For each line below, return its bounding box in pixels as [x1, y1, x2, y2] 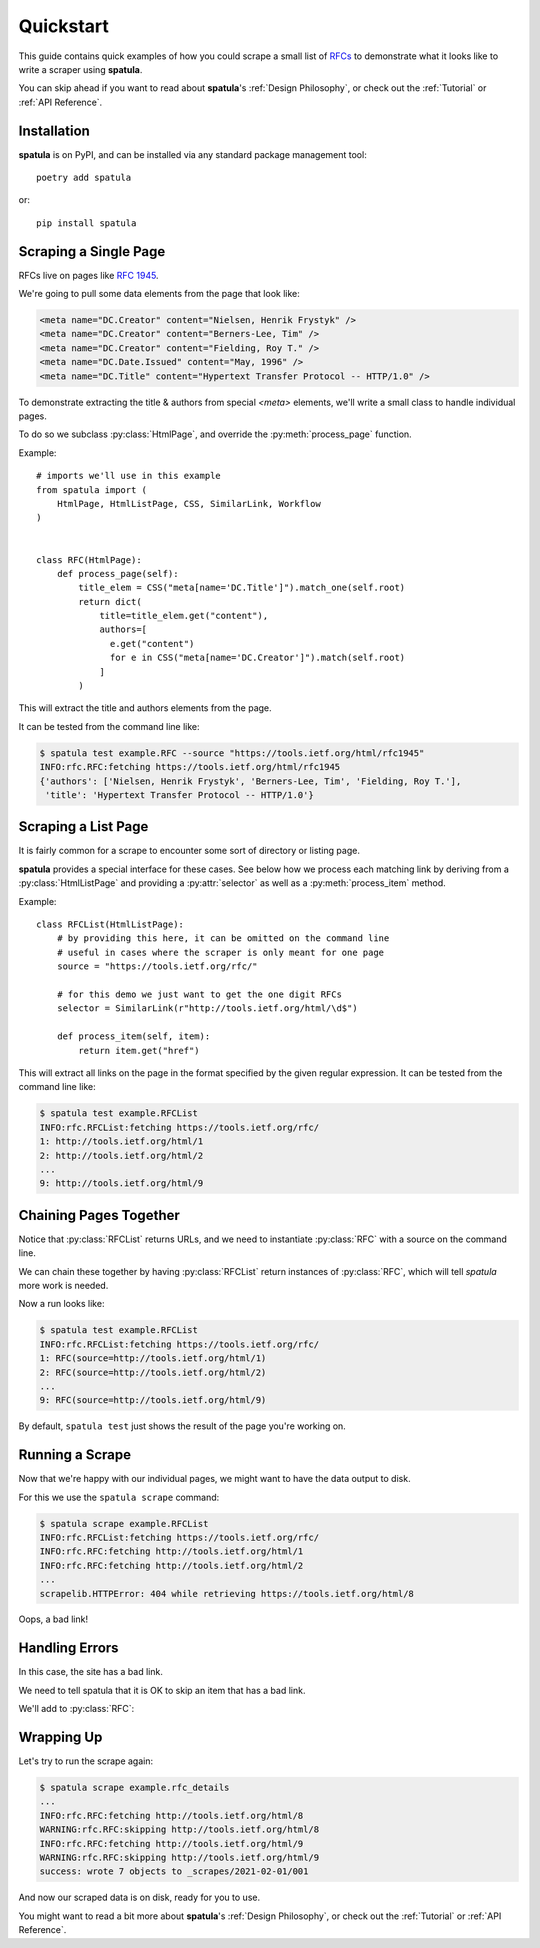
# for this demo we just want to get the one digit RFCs [56, 989, 342, 1000]
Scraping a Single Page [18, 243, 166, 260]
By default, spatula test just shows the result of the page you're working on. [18, 1420, 347, 1432]
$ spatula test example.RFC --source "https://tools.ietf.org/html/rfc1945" [39, 747, 425, 759]
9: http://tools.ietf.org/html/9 [39, 1178, 204, 1189]
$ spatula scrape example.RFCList [39, 1518, 209, 1529]
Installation [18, 122, 90, 139]
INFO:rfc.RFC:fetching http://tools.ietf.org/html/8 [39, 1810, 304, 1821]
